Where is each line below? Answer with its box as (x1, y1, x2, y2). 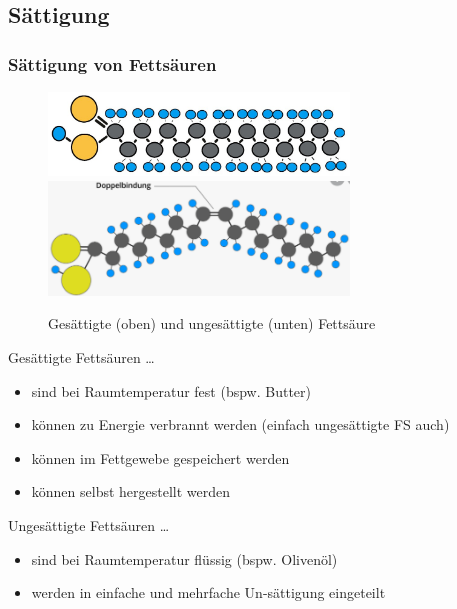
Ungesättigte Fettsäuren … (8, 515, 170, 536)
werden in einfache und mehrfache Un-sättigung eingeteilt (31, 582, 386, 603)
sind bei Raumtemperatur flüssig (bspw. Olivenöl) (31, 548, 338, 569)
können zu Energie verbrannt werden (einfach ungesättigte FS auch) (31, 414, 450, 435)
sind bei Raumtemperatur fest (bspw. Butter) (31, 380, 311, 401)
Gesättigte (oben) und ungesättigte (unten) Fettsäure (48, 313, 376, 334)
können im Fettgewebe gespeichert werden (31, 447, 290, 468)
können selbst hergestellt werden (31, 481, 231, 502)
